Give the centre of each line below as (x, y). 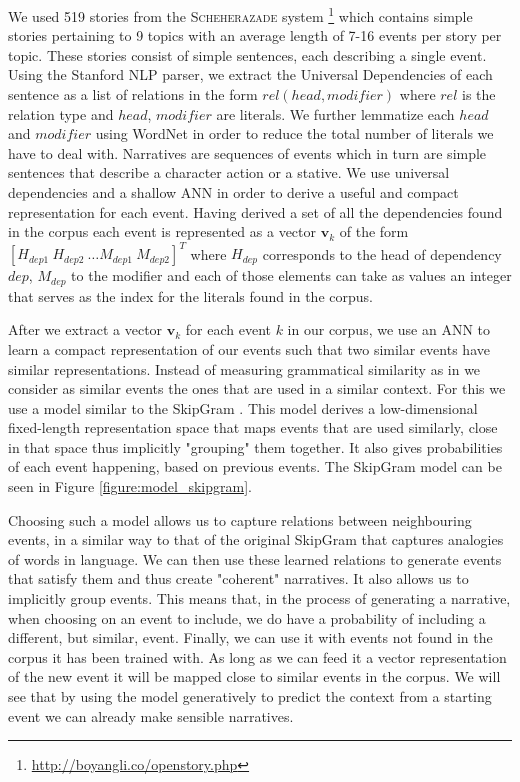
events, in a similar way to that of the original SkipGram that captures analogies (256, 539)
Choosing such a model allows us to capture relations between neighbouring (240, 519)
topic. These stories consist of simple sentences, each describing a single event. (247, 54)
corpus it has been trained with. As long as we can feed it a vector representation (257, 656)
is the (478, 94)
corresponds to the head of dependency (382, 253)
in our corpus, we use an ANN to (389, 329)
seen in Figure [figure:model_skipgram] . (130, 486)
